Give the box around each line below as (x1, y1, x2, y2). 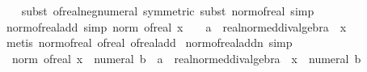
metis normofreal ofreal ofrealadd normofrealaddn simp (6, 34, 293, 51)
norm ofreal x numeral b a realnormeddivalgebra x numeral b (11, 49, 361, 66)
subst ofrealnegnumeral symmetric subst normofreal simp (21, 2, 314, 19)
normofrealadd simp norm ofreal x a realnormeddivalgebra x (6, 18, 347, 35)
